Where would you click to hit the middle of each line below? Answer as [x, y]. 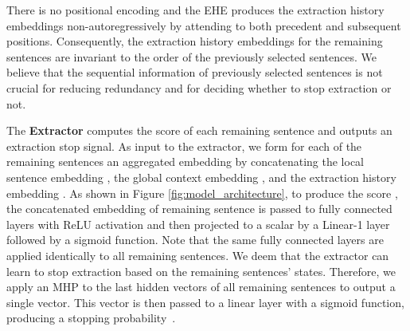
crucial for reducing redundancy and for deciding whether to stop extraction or [199, 87]
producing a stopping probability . [91, 318]
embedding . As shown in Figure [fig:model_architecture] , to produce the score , [202, 193]
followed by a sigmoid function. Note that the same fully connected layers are [195, 240]
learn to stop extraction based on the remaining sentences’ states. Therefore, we [201, 271]
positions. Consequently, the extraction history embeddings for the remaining [195, 41]
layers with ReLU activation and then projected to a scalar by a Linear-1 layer [198, 224]
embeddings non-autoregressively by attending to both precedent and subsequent [204, 25]
